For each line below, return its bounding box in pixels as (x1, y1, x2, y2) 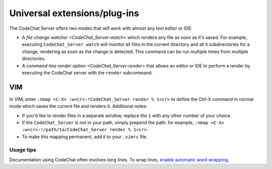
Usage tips (9, 146, 36, 153)
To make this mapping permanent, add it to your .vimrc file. (22, 134, 148, 140)
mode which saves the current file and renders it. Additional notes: (9, 103, 148, 109)
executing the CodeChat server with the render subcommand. (22, 70, 153, 76)
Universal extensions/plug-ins (9, 8, 140, 19)
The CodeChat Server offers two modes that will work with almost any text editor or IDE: (9, 25, 192, 31)
